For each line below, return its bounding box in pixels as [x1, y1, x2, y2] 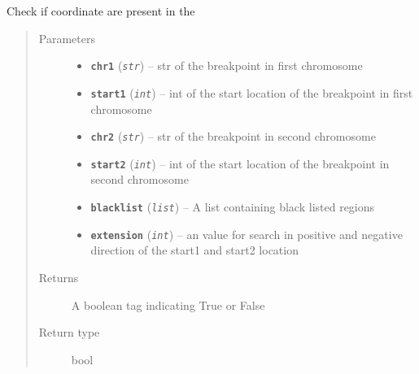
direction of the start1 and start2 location [90, 241, 299, 259]
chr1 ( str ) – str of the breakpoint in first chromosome [90, 57, 363, 74]
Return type [38, 324, 100, 341]
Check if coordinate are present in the [7, 2, 195, 19]
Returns [38, 268, 79, 285]
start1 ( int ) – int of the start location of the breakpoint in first [90, 84, 413, 101]
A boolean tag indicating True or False [71, 296, 265, 313]
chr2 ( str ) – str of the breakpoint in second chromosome [90, 128, 376, 145]
